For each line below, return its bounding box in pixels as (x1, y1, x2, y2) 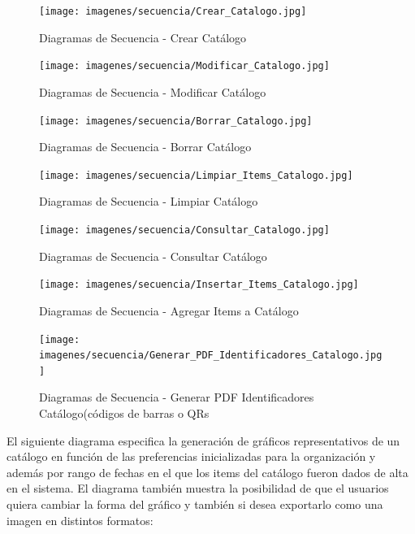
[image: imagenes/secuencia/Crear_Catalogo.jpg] (39, 6, 307, 17)
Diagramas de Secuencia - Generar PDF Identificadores (39, 389, 314, 406)
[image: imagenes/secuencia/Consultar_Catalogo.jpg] (39, 224, 330, 236)
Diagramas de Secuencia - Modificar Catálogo (39, 83, 266, 100)
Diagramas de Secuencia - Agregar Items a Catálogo (39, 302, 299, 319)
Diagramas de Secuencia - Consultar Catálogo (39, 247, 267, 264)
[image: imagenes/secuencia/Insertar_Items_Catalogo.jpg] (39, 279, 359, 291)
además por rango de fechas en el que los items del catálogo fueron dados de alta (6, 463, 409, 480)
